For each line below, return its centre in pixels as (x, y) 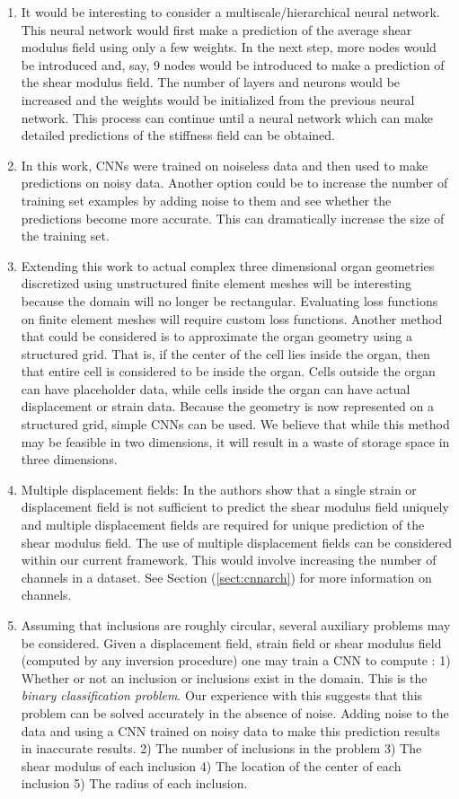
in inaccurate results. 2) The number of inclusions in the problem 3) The (221, 748)
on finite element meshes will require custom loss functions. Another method (232, 318)
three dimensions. (69, 459)
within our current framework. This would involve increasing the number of (229, 560)
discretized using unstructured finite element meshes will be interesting (216, 283)
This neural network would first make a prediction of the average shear (216, 29)
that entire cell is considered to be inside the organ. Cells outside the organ (228, 371)
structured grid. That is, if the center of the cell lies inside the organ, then (225, 353)
